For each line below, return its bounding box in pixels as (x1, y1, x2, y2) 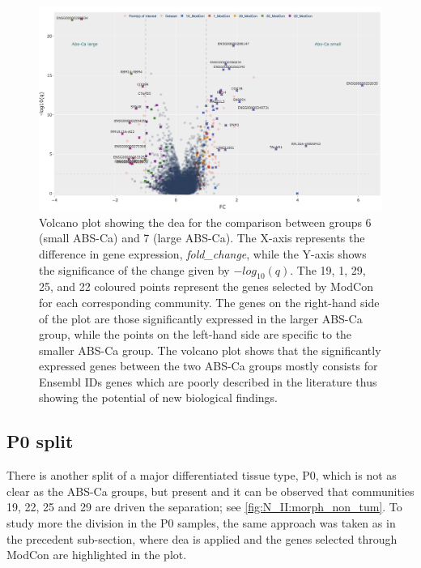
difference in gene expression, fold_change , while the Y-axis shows (39, 245, 367, 262)
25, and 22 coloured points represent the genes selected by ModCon (39, 278, 374, 295)
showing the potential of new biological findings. (39, 389, 278, 406)
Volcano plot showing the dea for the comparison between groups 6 (39, 213, 372, 230)
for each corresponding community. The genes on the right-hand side (39, 293, 380, 310)
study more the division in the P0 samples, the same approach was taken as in (6, 515, 396, 532)
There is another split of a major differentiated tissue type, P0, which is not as (6, 467, 397, 484)
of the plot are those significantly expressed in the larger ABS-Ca (39, 310, 363, 327)
